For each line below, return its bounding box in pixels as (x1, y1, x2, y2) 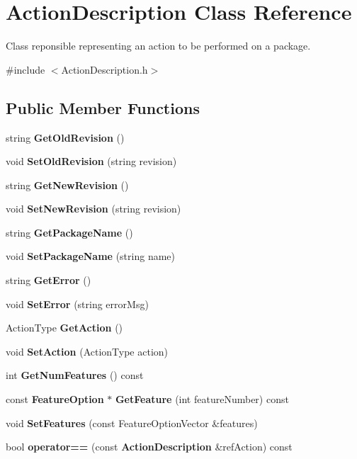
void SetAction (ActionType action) (6, 344, 169, 358)
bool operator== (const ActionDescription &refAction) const (6, 439, 293, 454)
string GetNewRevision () (6, 177, 129, 192)
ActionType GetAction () (6, 320, 123, 335)
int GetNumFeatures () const (6, 368, 144, 382)
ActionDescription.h (61, 62, 148, 76)
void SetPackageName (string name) (6, 249, 175, 263)
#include (6, 62, 45, 76)
